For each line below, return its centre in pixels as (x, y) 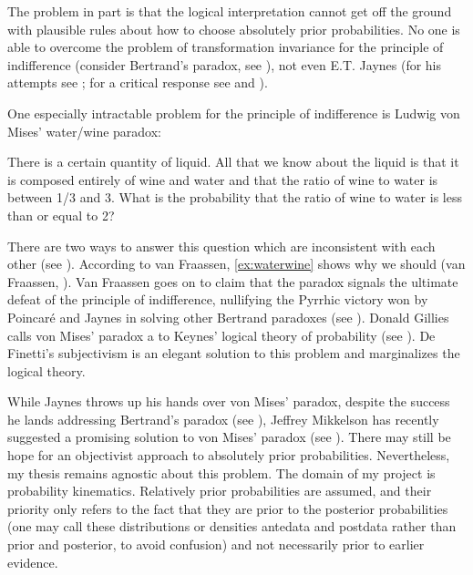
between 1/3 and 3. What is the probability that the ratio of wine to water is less (235, 197)
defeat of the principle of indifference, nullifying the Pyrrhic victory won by (218, 299)
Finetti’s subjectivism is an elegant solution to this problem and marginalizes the (234, 353)
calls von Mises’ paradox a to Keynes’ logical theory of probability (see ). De (221, 335)
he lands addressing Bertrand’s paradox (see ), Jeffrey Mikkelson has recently (223, 419)
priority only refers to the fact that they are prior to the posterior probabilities (228, 508)
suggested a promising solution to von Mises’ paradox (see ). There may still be (229, 437)
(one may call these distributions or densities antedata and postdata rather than (232, 526)
